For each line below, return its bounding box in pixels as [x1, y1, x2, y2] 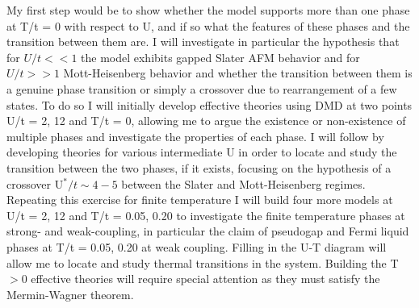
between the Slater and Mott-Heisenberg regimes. [121, 175, 366, 192]
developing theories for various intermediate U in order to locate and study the [6, 144, 397, 160]
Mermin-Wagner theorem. [6, 285, 134, 302]
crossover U [6, 175, 64, 192]
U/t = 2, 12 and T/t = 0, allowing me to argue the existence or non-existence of [6, 112, 406, 129]
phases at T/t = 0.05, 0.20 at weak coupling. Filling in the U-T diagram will [6, 238, 387, 255]
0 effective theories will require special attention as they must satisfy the [21, 270, 380, 287]
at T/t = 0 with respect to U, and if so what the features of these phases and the [6, 17, 410, 34]
